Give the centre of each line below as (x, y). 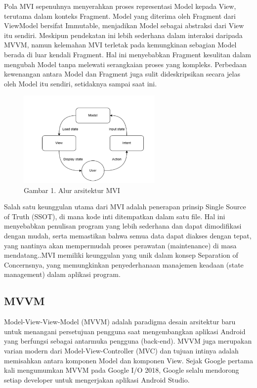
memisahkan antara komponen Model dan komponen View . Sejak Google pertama (128, 360)
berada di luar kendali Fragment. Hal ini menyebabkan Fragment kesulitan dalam (128, 54)
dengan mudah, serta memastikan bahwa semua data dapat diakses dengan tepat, (128, 236)
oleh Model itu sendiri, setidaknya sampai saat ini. (81, 83)
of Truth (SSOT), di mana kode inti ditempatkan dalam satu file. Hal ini (115, 216)
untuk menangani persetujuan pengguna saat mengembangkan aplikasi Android (125, 331)
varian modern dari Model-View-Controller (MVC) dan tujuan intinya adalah (121, 350)
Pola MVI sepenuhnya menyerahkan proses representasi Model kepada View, (120, 6)
